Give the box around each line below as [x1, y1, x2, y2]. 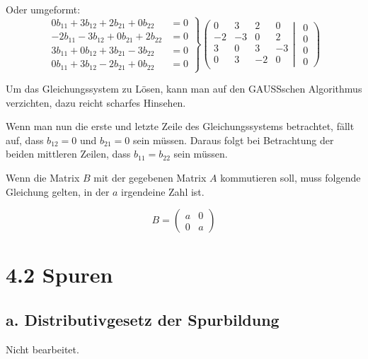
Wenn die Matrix [6, 170, 80, 184]
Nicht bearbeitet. [6, 341, 79, 356]
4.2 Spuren [6, 260, 113, 289]
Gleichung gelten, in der [6, 184, 110, 199]
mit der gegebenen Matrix [93, 170, 207, 184]
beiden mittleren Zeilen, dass [6, 146, 131, 161]
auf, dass [6, 132, 44, 147]
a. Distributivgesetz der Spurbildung [6, 308, 280, 330]
